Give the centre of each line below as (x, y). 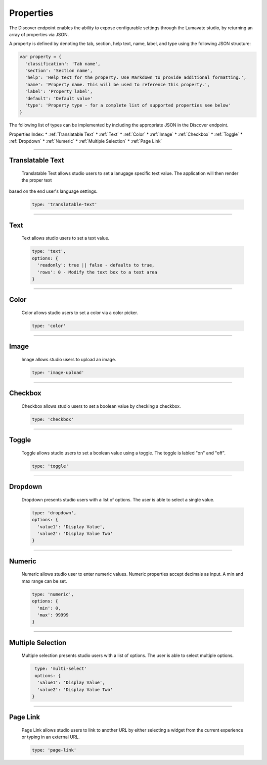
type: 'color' (49, 326)
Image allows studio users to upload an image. (69, 359)
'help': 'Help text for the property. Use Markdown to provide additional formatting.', (136, 78)
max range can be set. (44, 581)
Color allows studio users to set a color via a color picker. (80, 313)
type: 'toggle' (50, 466)
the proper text (37, 180)
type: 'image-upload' (58, 372)
